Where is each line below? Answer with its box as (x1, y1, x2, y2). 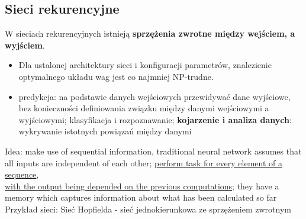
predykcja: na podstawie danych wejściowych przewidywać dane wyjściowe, (18, 90, 291, 102)
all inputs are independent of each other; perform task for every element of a (5, 156, 283, 169)
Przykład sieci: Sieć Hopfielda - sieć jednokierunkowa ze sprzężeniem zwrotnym (5, 202, 291, 215)
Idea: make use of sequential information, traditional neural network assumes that (5, 144, 302, 157)
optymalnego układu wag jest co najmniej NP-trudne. (18, 70, 214, 82)
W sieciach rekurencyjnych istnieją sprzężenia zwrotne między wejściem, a (5, 27, 295, 40)
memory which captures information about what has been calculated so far (5, 191, 277, 204)
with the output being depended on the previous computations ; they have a (5, 179, 279, 192)
